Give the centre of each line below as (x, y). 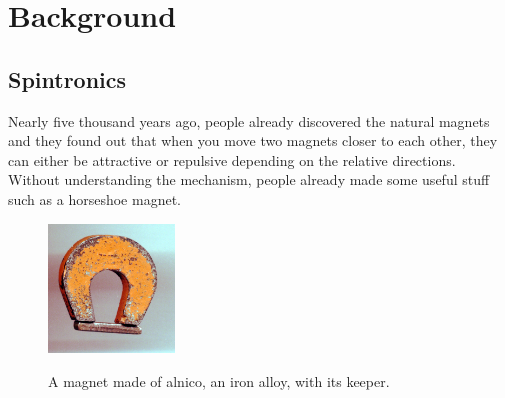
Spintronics (67, 78)
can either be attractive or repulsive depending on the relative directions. (232, 159)
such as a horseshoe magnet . (94, 198)
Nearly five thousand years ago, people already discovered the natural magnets (249, 120)
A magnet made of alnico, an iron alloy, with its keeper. (219, 381)
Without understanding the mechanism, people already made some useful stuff (249, 179)
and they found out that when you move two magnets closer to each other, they (253, 140)
